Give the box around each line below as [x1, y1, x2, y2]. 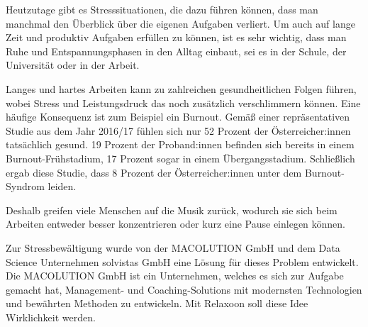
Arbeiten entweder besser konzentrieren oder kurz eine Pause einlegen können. [6, 216, 346, 231]
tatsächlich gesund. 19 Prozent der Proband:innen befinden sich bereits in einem [6, 137, 355, 152]
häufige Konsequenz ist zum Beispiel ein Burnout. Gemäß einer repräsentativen [6, 109, 350, 124]
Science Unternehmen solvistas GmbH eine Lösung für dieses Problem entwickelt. [6, 254, 359, 269]
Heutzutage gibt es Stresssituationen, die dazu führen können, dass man [6, 2, 318, 16]
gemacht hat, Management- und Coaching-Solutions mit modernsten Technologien [6, 282, 362, 296]
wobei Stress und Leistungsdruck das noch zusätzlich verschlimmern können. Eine [6, 95, 361, 110]
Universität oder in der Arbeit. [6, 57, 140, 72]
